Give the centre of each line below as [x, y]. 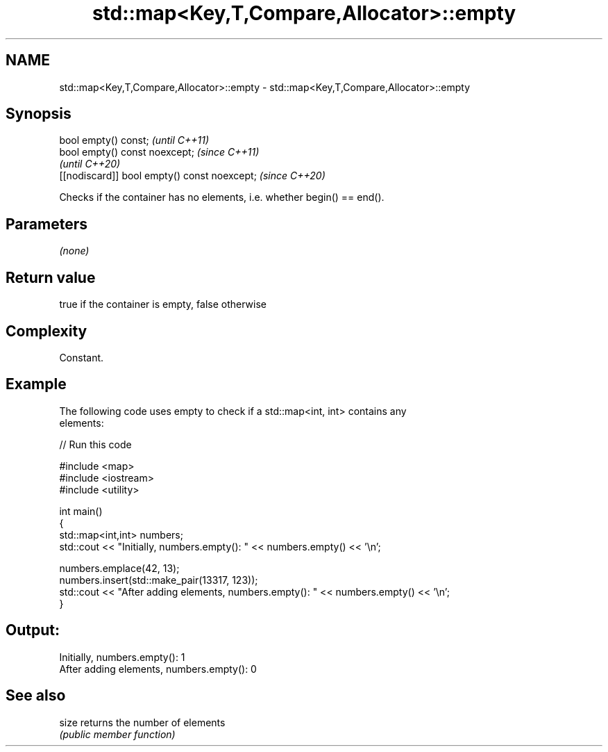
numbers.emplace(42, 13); [119, 568]
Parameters [47, 224]
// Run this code [95, 444]
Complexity [47, 331]
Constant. [82, 357]
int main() [81, 511]
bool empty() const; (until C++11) [134, 140]
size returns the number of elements [142, 722]
